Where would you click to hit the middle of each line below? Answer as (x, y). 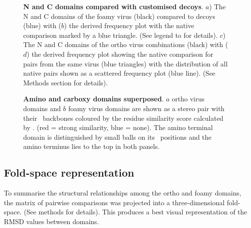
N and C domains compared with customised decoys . (113, 6)
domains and (42, 108)
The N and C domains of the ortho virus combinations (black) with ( (126, 44)
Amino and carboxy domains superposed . (94, 99)
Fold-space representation (69, 172)
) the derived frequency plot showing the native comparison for (120, 54)
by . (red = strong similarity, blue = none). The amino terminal (118, 127)
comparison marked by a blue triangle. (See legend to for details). (121, 35)
